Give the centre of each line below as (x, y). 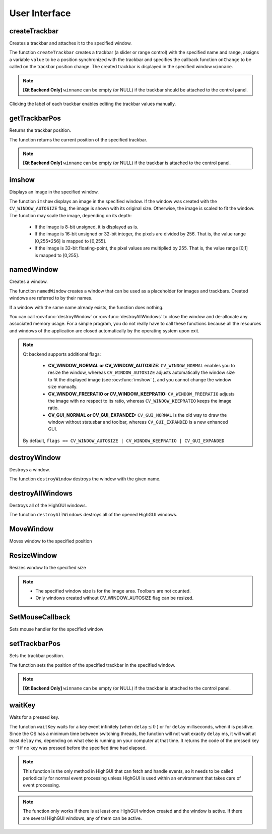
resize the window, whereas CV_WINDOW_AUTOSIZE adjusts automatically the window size (142, 373)
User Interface (40, 13)
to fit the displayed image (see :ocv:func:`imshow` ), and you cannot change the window (140, 379)
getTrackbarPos (35, 118)
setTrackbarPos (35, 644)
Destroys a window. (30, 469)
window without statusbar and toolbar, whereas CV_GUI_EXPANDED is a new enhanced (138, 422)
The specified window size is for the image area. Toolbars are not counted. (113, 591)
